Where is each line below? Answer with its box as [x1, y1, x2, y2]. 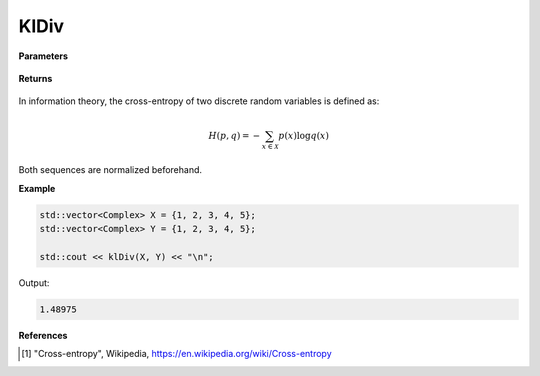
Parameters [18, 50, 69, 62]
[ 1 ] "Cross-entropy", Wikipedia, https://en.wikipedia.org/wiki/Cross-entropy [21, 348, 332, 360]
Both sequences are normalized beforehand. [18, 164, 203, 176]
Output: [18, 276, 50, 289]
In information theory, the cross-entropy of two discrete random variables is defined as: [18, 95, 380, 107]
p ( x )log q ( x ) [278, 130, 330, 141]
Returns [18, 72, 53, 84]
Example [18, 182, 56, 194]
